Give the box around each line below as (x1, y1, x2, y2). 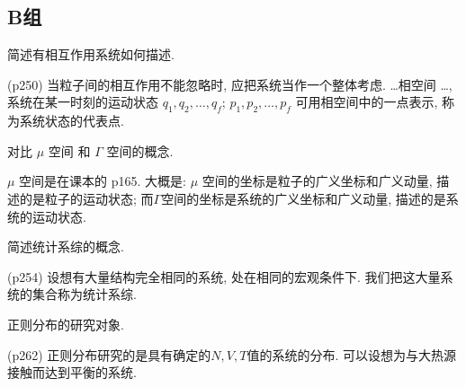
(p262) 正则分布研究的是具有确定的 (7, 345, 211, 364)
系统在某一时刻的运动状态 (7, 92, 158, 111)
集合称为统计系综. (31, 285, 137, 303)
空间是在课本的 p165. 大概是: (19, 172, 187, 190)
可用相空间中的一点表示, (295, 92, 438, 111)
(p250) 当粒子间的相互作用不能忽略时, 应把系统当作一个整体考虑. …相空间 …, (7, 75, 453, 93)
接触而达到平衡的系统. (7, 363, 137, 382)
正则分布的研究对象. (7, 314, 124, 333)
